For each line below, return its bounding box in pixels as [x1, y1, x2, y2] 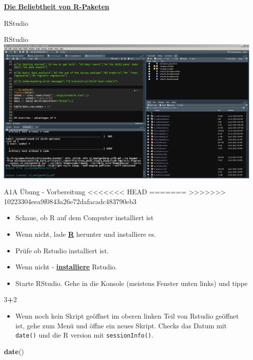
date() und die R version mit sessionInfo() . [15, 330, 154, 340]
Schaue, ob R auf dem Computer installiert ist [15, 212, 154, 223]
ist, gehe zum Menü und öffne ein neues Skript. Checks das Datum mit [15, 320, 227, 330]
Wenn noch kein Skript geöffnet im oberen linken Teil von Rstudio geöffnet [15, 311, 239, 321]
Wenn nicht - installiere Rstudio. [15, 262, 117, 272]
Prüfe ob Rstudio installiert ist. [15, 245, 109, 255]
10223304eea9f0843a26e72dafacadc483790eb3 [4, 196, 137, 206]
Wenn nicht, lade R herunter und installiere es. [15, 229, 156, 239]
